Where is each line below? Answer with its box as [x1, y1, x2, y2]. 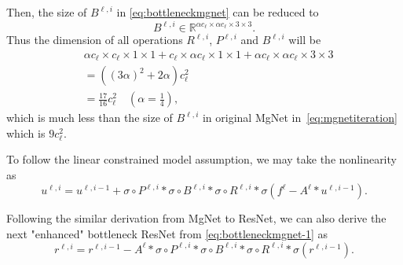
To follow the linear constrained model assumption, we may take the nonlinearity [6, 151, 397, 167]
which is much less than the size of [6, 109, 173, 126]
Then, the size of [6, 4, 87, 20]
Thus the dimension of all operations [6, 31, 183, 48]
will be [288, 31, 321, 48]
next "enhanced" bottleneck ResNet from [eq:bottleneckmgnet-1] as [6, 225, 328, 241]
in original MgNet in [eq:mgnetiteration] [202, 109, 398, 126]
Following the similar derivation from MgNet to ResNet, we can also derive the [6, 210, 387, 226]
